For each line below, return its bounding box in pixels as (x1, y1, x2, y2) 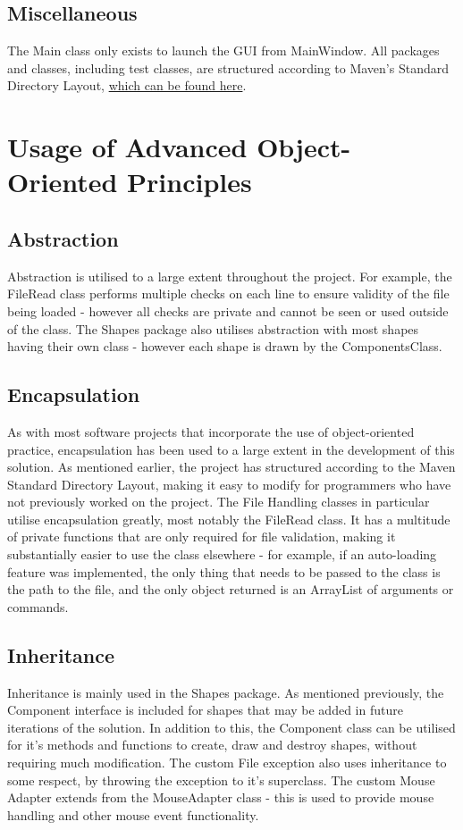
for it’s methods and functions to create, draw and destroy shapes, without (7, 735, 417, 754)
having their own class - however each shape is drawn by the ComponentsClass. (7, 337, 442, 356)
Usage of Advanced (7, 129, 248, 165)
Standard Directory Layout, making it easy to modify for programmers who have (7, 474, 451, 493)
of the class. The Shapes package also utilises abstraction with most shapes (7, 319, 419, 338)
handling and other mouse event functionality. (7, 805, 259, 824)
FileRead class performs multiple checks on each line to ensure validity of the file (7, 284, 450, 303)
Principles (127, 163, 252, 200)
